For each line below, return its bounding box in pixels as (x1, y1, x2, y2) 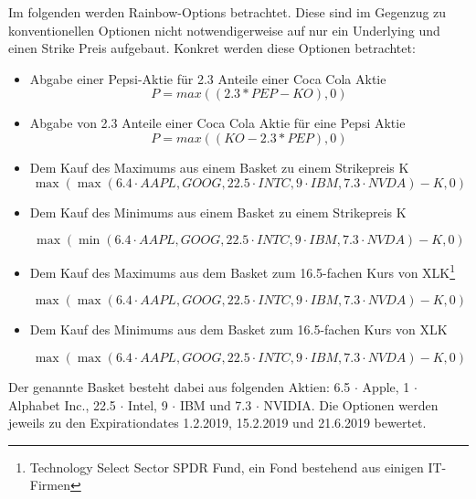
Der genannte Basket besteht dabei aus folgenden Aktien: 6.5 (8, 377, 351, 396)
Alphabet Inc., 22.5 (8, 395, 116, 414)
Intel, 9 (128, 395, 168, 414)
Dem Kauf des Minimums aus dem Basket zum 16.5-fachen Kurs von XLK (29, 320, 448, 339)
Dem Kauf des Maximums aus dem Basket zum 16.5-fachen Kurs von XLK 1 (29, 260, 456, 281)
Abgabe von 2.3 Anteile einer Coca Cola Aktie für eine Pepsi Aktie (29, 113, 406, 133)
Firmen (29, 475, 70, 494)
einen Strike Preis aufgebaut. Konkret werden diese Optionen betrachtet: (8, 38, 416, 58)
